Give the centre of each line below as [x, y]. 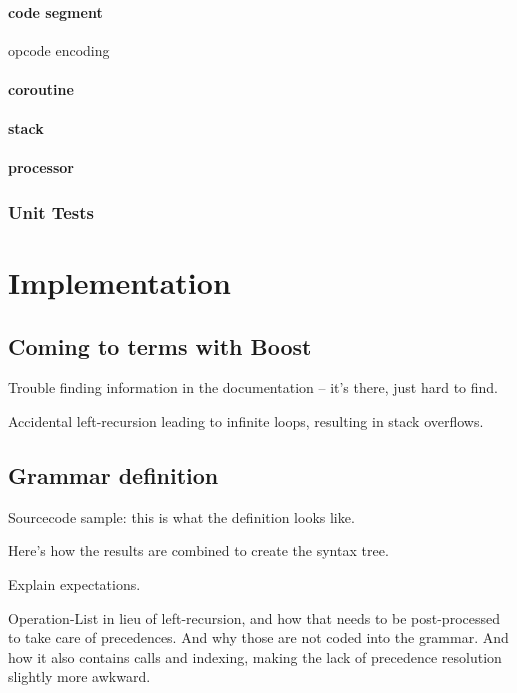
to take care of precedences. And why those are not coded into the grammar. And [258, 637]
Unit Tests [51, 211]
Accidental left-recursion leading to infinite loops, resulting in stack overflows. [246, 420]
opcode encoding [59, 49]
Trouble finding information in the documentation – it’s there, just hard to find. [253, 387]
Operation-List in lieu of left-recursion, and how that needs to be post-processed [254, 617]
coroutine [41, 88]
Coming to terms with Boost [160, 345]
